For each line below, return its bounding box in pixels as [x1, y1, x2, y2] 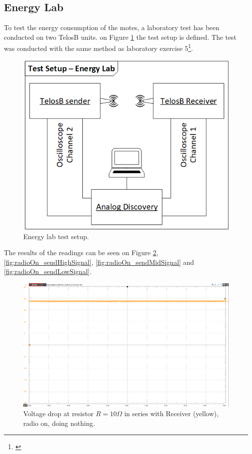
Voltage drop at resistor [23, 408, 94, 419]
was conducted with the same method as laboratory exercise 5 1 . [4, 42, 193, 53]
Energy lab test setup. [23, 231, 89, 241]
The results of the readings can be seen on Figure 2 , [4, 247, 158, 258]
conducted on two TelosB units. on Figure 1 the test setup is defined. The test [4, 32, 236, 42]
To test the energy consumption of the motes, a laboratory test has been [4, 22, 220, 32]
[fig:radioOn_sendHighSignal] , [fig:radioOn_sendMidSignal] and [4, 257, 194, 267]
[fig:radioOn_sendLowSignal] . [4, 266, 92, 276]
